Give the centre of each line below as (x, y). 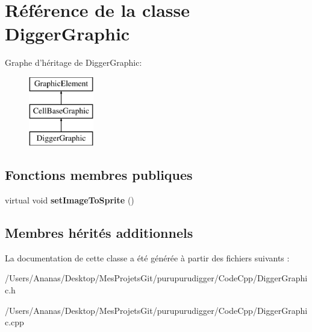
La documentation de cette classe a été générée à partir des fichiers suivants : (147, 257)
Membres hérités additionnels (99, 233)
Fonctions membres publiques (99, 175)
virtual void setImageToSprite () (70, 200)
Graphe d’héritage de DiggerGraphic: (73, 62)
